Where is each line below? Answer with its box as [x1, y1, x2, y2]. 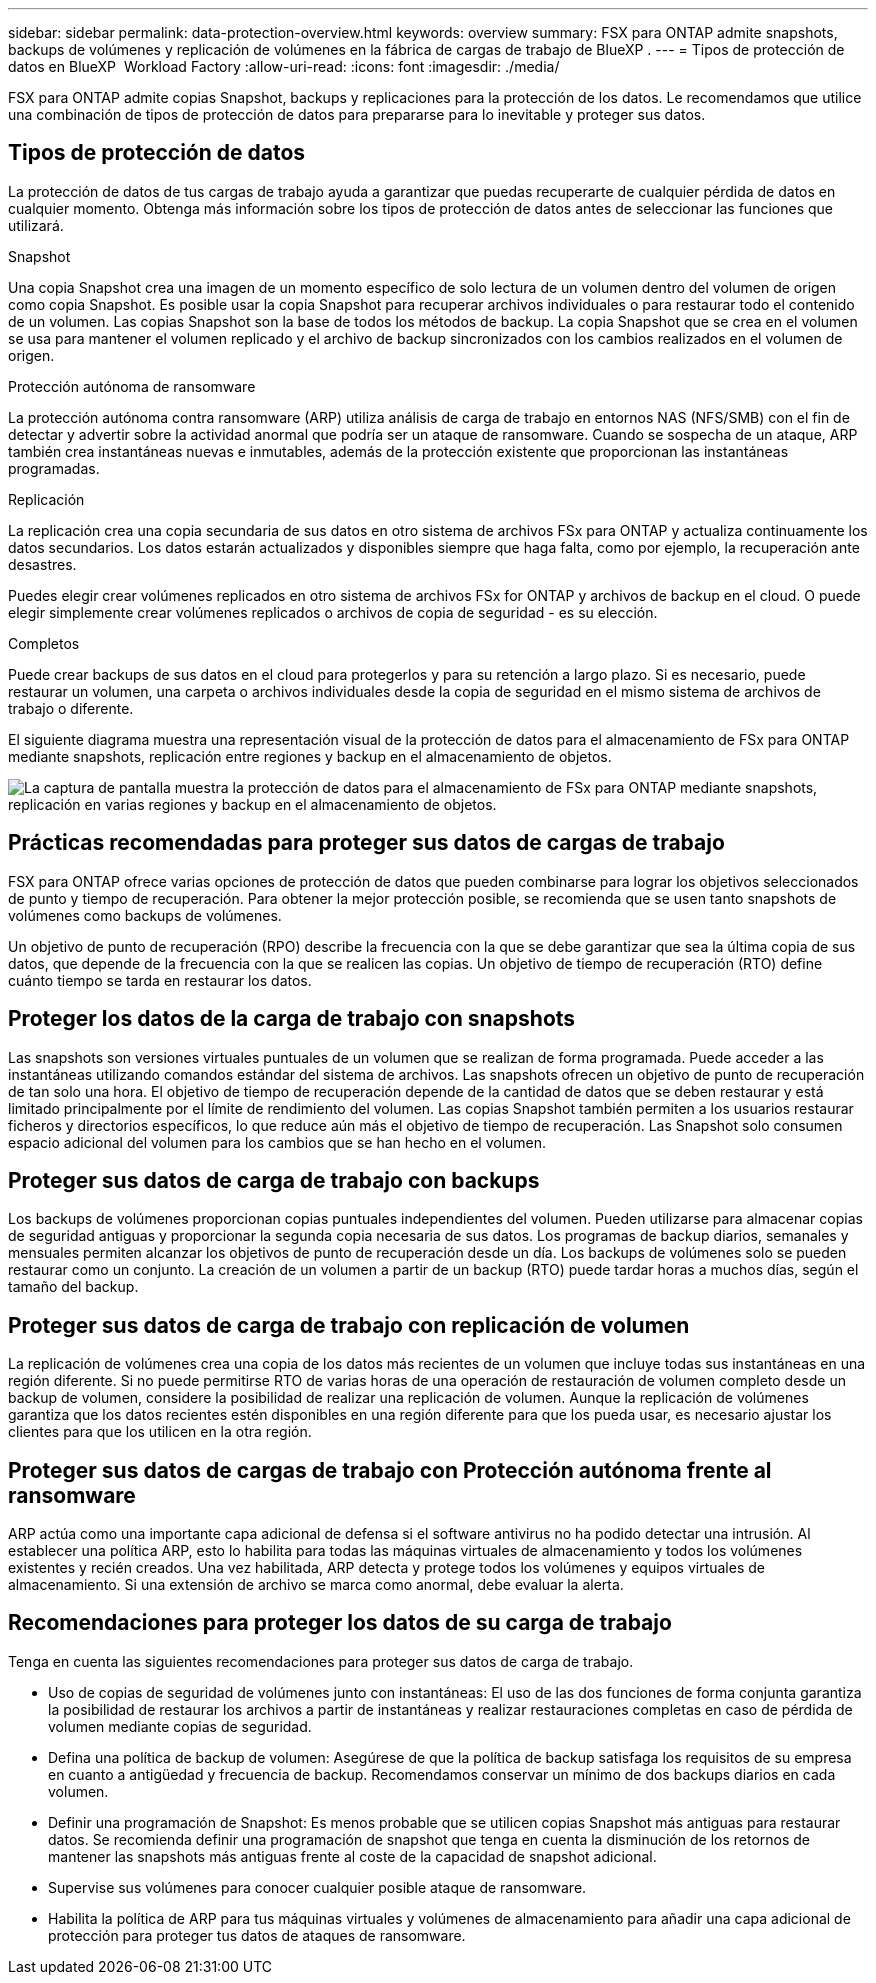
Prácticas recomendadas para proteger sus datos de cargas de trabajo [8, 830, 725, 856]
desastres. [8, 555, 77, 573]
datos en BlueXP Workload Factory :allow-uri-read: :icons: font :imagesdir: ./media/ [8, 58, 560, 75]
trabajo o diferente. [8, 699, 134, 717]
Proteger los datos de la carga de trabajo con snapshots [8, 1006, 576, 1032]
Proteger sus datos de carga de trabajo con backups [8, 1167, 540, 1193]
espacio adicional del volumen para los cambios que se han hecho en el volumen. [8, 1133, 547, 1151]
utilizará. [8, 216, 64, 234]
